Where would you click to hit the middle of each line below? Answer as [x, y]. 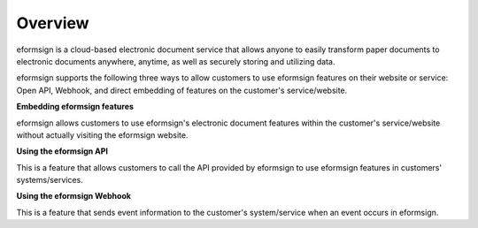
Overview [53, 23]
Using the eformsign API [62, 151]
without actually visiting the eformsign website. [102, 135]
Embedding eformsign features [75, 107]
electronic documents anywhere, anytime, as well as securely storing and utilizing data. [176, 61]
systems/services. [50, 180]
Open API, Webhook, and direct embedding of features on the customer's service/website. [182, 90]
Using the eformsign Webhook [74, 196]
